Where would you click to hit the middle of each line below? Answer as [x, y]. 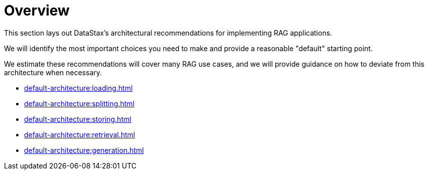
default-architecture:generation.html [84, 150]
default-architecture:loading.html [78, 88]
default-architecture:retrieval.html [80, 134]
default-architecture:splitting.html [79, 103]
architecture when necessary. [53, 72]
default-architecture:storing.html [78, 119]
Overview [37, 11]
